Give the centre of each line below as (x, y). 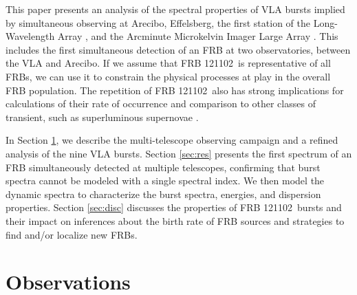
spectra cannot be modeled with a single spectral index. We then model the (165, 181)
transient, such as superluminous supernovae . (102, 117)
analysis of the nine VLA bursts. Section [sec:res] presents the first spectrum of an (179, 153)
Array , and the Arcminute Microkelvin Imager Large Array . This (198, 36)
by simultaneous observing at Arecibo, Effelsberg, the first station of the (158, 22)
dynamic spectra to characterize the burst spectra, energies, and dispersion (163, 194)
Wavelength (30, 36)
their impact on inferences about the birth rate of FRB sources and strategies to (175, 220)
